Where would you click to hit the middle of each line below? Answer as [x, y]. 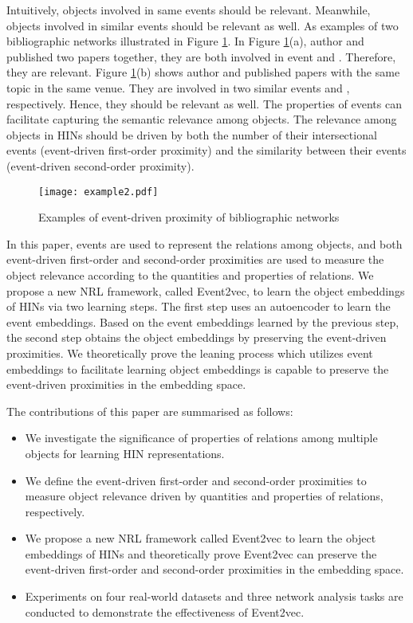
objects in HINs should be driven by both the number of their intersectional [192, 134]
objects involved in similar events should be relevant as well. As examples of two [203, 25]
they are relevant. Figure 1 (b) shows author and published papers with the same [203, 72]
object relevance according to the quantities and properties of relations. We [190, 274]
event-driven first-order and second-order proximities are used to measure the [195, 259]
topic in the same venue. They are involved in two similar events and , [178, 87]
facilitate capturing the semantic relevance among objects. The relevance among [202, 119]
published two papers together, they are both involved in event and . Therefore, [201, 56]
